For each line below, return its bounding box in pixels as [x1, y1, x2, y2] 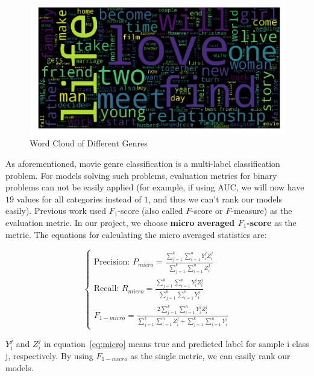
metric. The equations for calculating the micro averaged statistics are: [5, 228, 267, 240]
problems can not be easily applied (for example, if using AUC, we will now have [5, 181, 304, 193]
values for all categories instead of [16, 192, 142, 205]
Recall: [93, 284, 119, 293]
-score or [191, 204, 223, 217]
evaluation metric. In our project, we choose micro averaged [5, 216, 235, 228]
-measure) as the [231, 204, 292, 217]
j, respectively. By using [5, 349, 93, 362]
